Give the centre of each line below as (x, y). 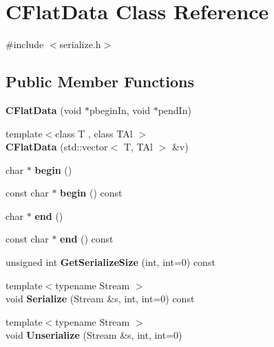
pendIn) (175, 110)
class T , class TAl (94, 133)
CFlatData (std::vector (57, 147)
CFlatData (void (44, 110)
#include (25, 44)
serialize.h (80, 44)
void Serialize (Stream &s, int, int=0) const (100, 299)
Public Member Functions (100, 81)
